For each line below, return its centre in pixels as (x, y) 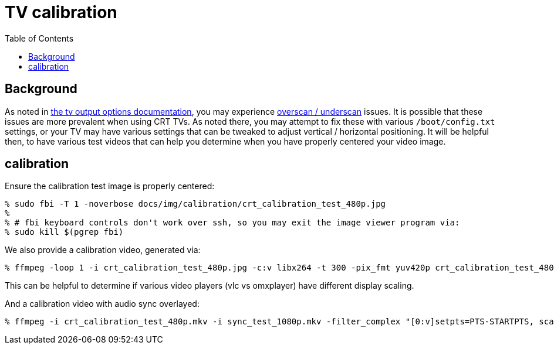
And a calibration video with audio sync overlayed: (102, 304)
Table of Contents (39, 38)
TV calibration (61, 12)
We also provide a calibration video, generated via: (103, 250)
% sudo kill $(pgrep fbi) (64, 232)
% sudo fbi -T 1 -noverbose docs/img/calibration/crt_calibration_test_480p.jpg (195, 204)
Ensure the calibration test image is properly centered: (110, 186)
